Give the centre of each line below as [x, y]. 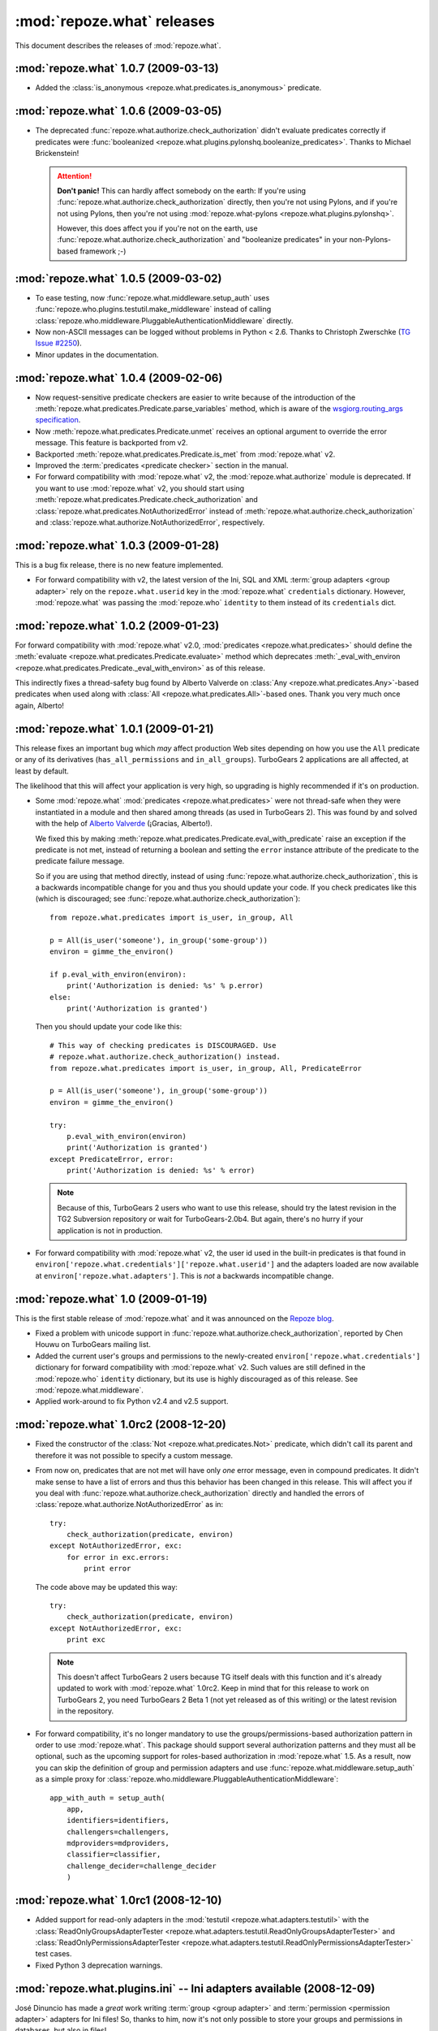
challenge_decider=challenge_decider [141, 1866]
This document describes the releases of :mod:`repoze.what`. [118, 45]
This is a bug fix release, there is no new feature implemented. [119, 565]
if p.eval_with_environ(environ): [118, 974]
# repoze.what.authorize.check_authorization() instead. [165, 1057]
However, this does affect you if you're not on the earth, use [158, 228]
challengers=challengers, [118, 1832]
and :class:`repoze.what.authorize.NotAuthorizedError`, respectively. [150, 522]
